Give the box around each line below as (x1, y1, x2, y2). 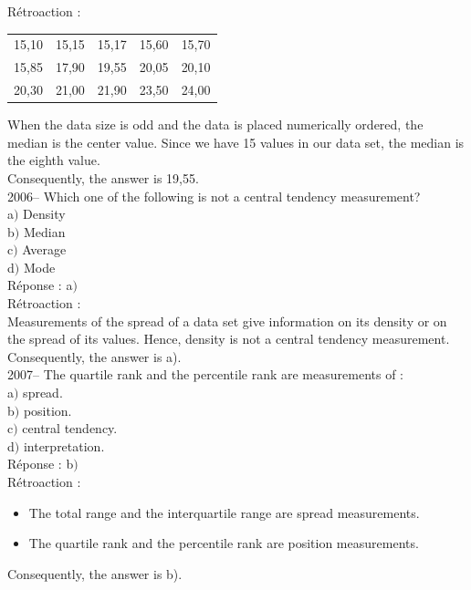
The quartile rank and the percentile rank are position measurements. (28, 533, 419, 553)
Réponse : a (7, 275, 73, 295)
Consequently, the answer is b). (7, 564, 183, 583)
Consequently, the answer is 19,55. (7, 168, 199, 187)
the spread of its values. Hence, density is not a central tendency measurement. (7, 329, 450, 348)
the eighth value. (7, 150, 100, 170)
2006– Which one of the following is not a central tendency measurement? (7, 186, 421, 205)
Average (22, 240, 67, 259)
